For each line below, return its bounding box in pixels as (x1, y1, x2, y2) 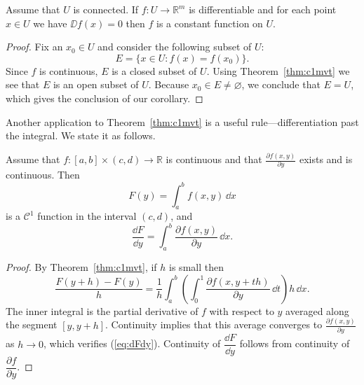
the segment (6, 317, 58, 332)
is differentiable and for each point (189, 2, 337, 16)
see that (6, 77, 40, 92)
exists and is (299, 152, 353, 167)
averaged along (285, 303, 349, 318)
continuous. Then (6, 167, 80, 182)
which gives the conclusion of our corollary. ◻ (6, 90, 203, 105)
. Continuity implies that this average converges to (105, 317, 323, 332)
